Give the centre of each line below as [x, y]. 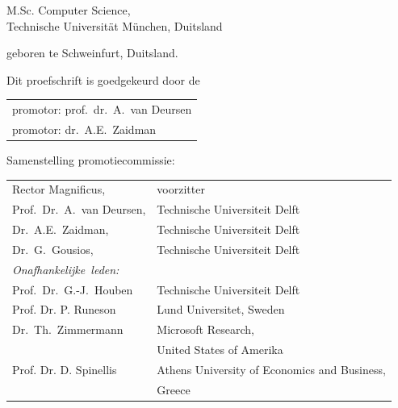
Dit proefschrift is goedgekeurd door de [103, 79]
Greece [174, 389]
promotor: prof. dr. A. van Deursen [102, 109]
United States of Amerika [220, 350]
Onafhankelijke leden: [66, 269]
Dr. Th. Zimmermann [68, 329]
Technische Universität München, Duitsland [115, 25]
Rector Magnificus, [59, 189]
